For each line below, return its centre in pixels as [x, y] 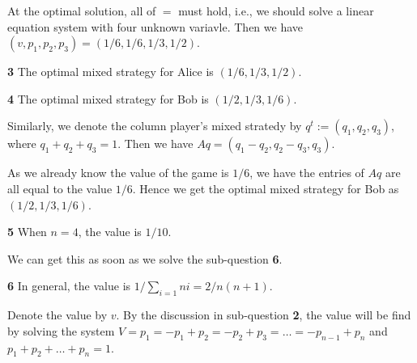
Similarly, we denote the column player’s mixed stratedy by [155, 126]
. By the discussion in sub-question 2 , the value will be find [264, 315]
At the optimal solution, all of [82, 11]
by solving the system [61, 330]
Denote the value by [57, 315]
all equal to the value [60, 188]
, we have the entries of [307, 173]
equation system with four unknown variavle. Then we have [155, 26]
